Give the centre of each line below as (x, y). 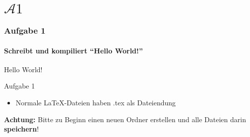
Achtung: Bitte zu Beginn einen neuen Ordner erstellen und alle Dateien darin (125, 119)
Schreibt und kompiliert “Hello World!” (73, 50)
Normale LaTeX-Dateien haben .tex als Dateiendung (96, 103)
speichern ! (22, 129)
